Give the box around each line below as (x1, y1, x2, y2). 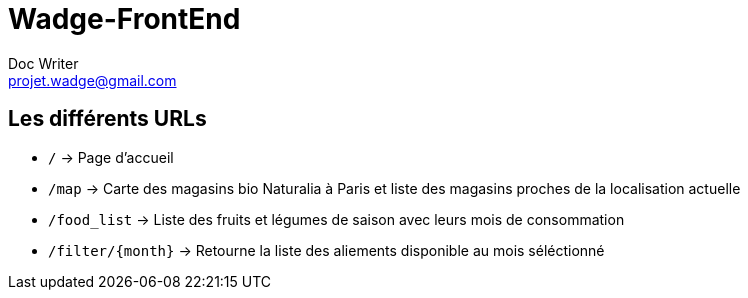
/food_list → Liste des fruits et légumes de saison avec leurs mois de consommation (48, 210, 625, 228)
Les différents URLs (8, 106, 207, 132)
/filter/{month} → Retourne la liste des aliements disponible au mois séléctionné (48, 241, 605, 259)
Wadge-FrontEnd (8, 2, 241, 36)
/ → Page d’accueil (48, 148, 174, 166)
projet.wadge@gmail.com (8, 71, 177, 89)
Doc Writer (8, 54, 79, 72)
